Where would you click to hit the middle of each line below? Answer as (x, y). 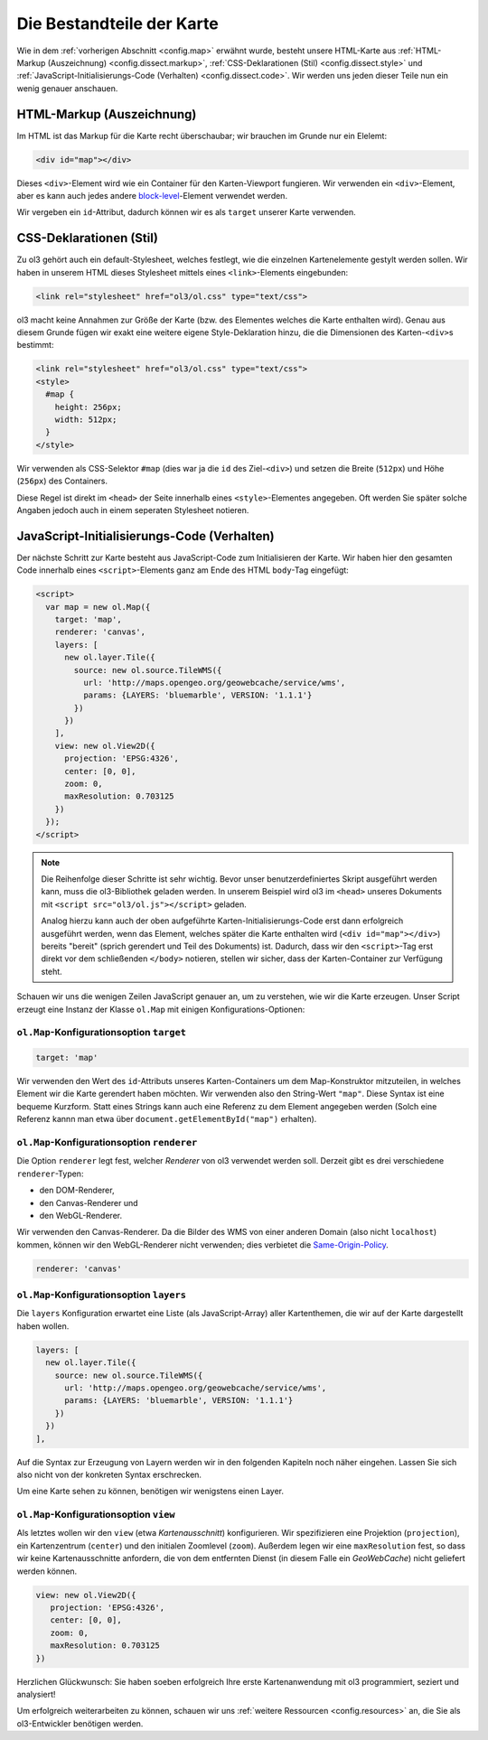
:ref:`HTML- (420, 51)
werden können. (47, 1571)
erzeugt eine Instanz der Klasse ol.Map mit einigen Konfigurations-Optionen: (161, 1009)
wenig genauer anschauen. (67, 88)
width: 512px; (86, 419)
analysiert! (36, 1694)
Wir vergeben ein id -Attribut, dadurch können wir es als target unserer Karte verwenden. (186, 212)
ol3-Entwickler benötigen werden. (80, 1723)
